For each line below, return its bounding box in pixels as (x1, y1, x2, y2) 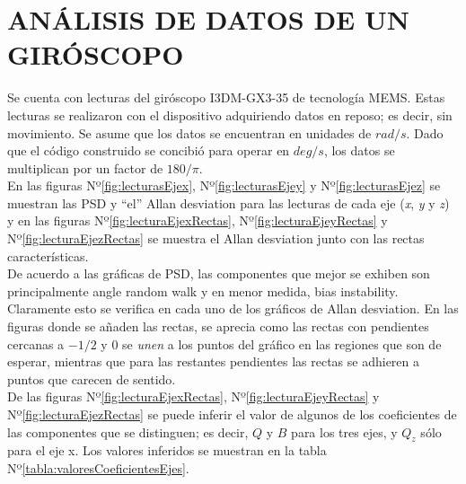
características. (7, 246, 89, 265)
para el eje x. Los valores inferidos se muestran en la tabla (7, 441, 327, 460)
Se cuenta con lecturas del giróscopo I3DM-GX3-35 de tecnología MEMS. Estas (7, 88, 445, 107)
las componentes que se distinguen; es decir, (7, 422, 249, 441)
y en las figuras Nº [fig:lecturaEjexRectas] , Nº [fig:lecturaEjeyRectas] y (7, 211, 388, 230)
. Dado (406, 123, 444, 142)
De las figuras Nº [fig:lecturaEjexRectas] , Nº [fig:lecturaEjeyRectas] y (7, 387, 380, 406)
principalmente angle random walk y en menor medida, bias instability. (7, 281, 399, 300)
